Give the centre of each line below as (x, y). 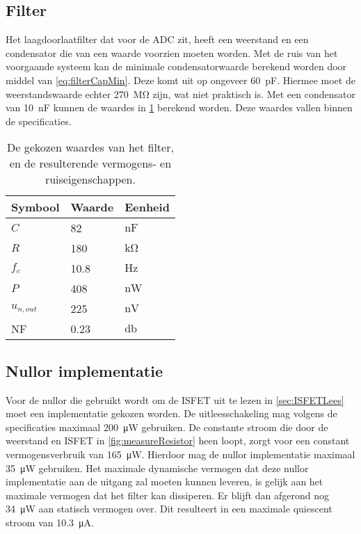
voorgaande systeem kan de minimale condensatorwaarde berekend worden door (176, 66)
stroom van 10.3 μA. (50, 522)
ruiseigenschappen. (90, 179)
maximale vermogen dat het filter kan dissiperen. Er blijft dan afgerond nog (167, 495)
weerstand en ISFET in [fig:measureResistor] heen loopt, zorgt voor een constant (178, 440)
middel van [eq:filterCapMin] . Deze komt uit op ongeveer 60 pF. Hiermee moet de (180, 80)
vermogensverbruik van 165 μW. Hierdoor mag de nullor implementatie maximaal (180, 454)
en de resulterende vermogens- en (90, 163)
